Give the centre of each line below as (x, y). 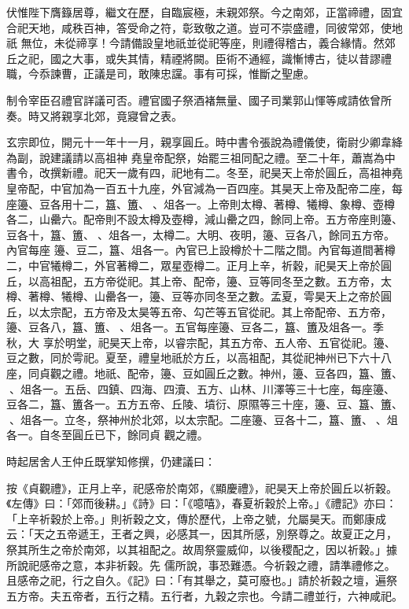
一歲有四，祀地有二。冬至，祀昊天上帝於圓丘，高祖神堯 (259, 173)
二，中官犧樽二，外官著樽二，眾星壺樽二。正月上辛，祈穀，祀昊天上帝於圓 (199, 265)
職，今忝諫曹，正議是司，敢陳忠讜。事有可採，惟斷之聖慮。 (160, 74)
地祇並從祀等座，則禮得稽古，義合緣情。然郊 (280, 43)
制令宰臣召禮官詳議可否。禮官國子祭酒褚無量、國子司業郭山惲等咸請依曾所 (199, 100)
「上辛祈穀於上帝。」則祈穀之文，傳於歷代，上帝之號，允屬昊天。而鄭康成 (196, 518)
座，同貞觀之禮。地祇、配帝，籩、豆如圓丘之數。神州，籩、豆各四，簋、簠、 (204, 373)
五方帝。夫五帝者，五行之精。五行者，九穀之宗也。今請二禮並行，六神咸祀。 (204, 595)
